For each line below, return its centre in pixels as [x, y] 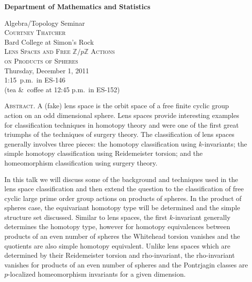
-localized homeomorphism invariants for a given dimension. [97, 274]
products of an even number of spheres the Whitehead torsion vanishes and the [122, 236]
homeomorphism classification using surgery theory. [81, 162]
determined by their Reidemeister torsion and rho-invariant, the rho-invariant [120, 255]
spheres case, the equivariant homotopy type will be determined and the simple [122, 207]
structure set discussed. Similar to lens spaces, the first [86, 217]
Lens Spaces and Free [37, 51]
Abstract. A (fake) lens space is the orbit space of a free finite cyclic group [117, 106]
